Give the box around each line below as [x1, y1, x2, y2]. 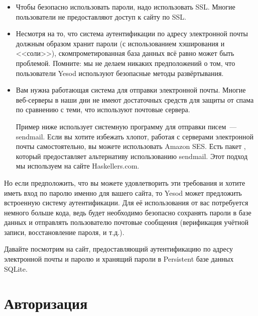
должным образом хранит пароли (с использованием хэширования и [16, 38, 225, 48]
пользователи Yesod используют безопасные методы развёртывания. [16, 67, 224, 78]
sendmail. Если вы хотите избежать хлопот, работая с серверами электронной [16, 131, 253, 141]
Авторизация [4, 293, 88, 313]
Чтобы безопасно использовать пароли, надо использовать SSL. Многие [16, 2, 235, 12]
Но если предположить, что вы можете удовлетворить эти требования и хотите [4, 177, 245, 188]
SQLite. [4, 263, 28, 274]
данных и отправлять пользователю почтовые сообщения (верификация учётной [4, 217, 248, 227]
